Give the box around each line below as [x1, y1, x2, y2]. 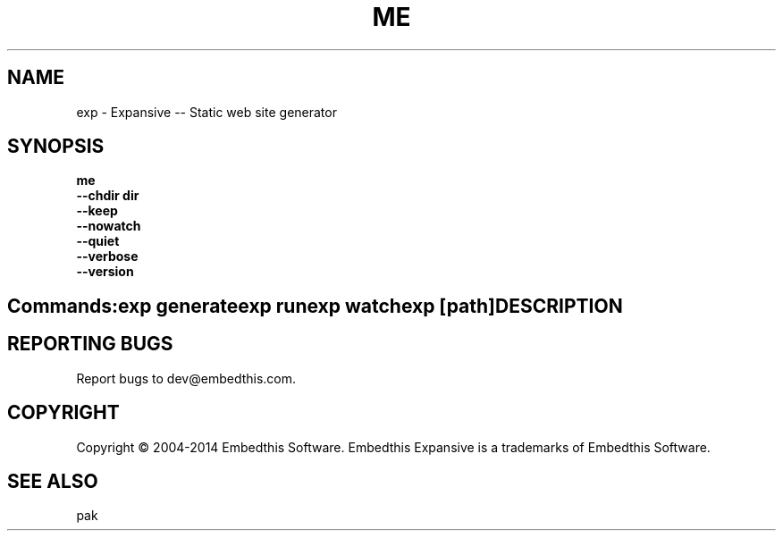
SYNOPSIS [7, 135, 105, 158]
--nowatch [76, 218, 141, 234]
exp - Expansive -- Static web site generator [76, 104, 337, 120]
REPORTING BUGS [7, 332, 173, 356]
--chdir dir [76, 188, 139, 204]
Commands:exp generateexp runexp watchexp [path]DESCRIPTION [7, 294, 623, 317]
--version [76, 264, 134, 280]
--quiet [76, 233, 120, 249]
